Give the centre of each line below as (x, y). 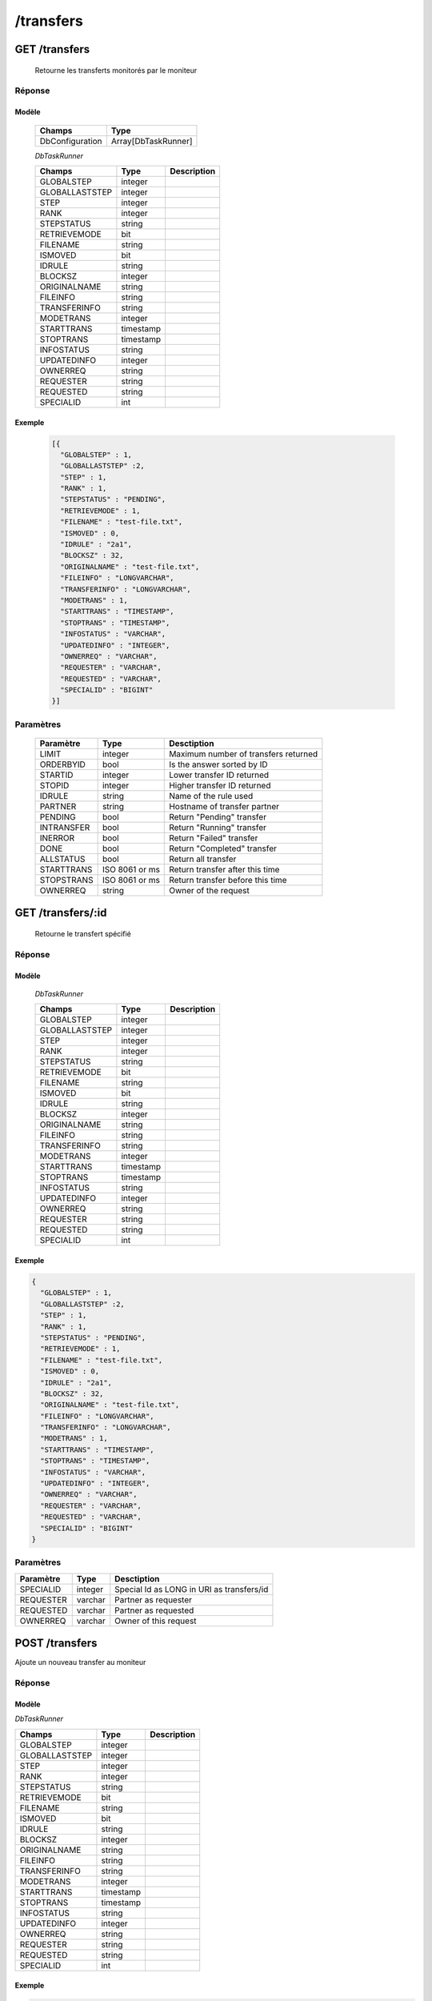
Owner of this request (156, 1621)
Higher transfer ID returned (220, 786)
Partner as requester (153, 1599)
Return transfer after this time (224, 870)
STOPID (54, 786)
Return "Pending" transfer (218, 817)
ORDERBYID (62, 764)
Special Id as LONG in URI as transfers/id (192, 1589)
